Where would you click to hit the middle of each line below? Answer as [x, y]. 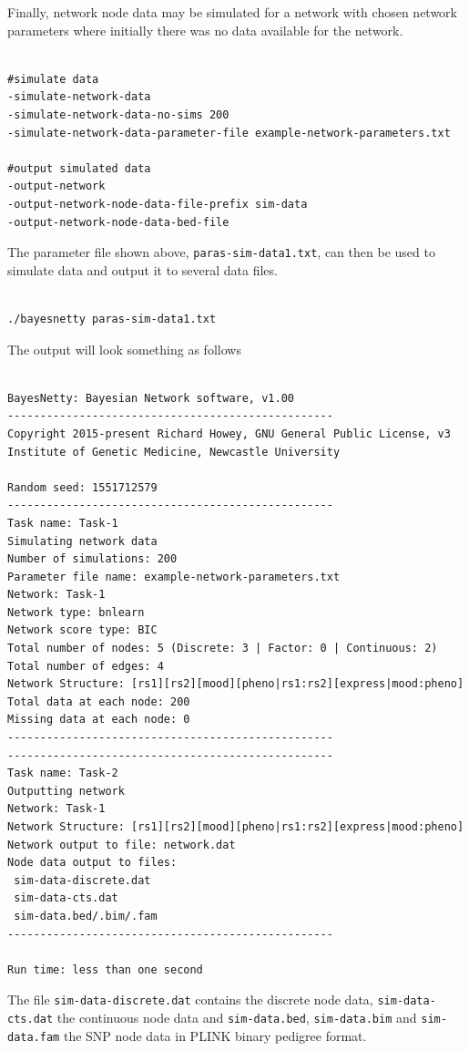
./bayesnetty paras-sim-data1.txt [112, 319]
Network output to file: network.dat [122, 845]
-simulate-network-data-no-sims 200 [118, 114]
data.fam [34, 1037]
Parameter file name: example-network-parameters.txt [174, 577]
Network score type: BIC [82, 630]
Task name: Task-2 [63, 773]
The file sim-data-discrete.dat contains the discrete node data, [190, 999]
